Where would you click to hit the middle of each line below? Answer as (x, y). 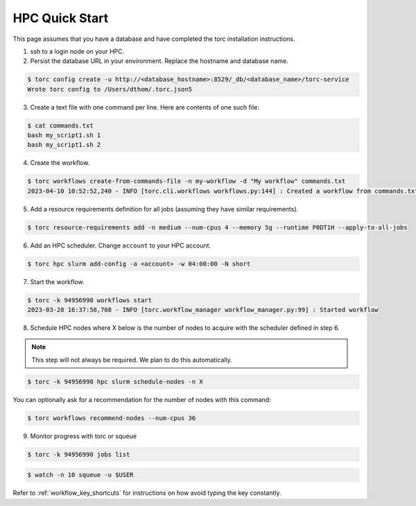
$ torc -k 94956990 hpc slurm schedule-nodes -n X (115, 382)
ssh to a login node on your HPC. (77, 51)
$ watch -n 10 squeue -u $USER (81, 475)
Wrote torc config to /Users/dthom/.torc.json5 (110, 89)
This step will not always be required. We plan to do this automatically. (132, 360)
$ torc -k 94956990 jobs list (79, 454)
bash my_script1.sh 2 (64, 145)
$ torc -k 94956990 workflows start (90, 300)
